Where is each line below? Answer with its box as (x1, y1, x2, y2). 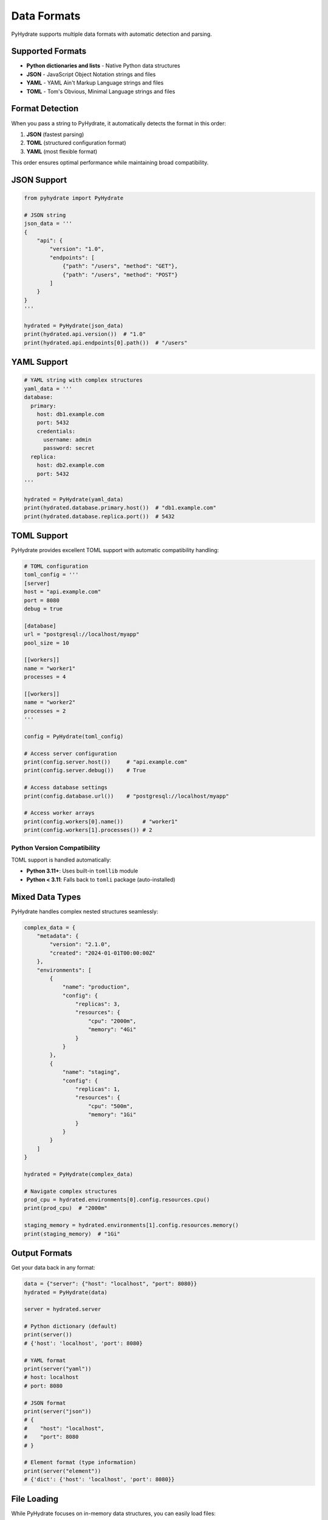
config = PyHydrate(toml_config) (24, 733, 124, 740)
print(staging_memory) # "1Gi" (24, 1230, 121, 1237)
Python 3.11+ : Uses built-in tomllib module (26, 867, 138, 875)
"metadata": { (36, 932, 79, 939)
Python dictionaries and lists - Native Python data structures (26, 62, 180, 69)
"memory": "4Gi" (88, 1026, 137, 1033)
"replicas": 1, (75, 1086, 121, 1093)
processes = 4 (24, 674, 66, 680)
